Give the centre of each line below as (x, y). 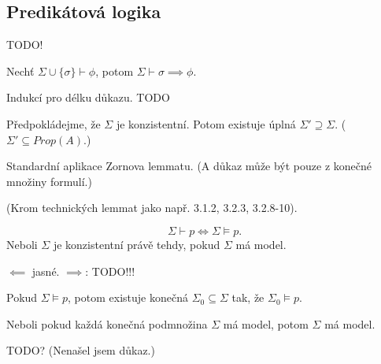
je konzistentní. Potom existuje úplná (206, 123)
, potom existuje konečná (128, 297)
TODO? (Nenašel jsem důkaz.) (81, 350)
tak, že (248, 297)
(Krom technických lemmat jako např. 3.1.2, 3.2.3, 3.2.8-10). (152, 208)
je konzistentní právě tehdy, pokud (137, 244)
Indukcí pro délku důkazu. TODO (88, 97)
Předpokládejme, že (54, 123)
